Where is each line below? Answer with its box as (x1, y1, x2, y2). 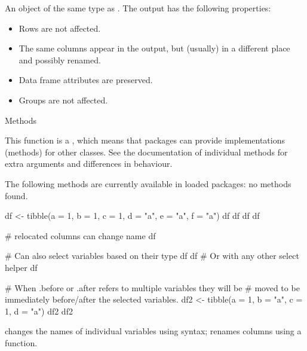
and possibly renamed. (19, 53, 101, 66)
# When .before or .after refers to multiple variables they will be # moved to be (5, 281, 300, 294)
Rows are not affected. (19, 22, 101, 34)
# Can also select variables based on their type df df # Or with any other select (5, 249, 299, 262)
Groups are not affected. (19, 93, 108, 106)
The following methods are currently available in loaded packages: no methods (5, 177, 291, 190)
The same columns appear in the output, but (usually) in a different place (19, 42, 290, 54)
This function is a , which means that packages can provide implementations (5, 134, 285, 146)
